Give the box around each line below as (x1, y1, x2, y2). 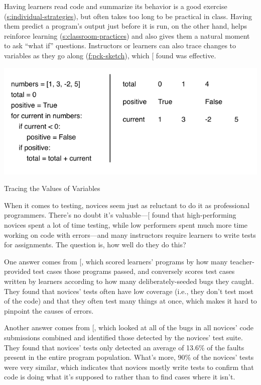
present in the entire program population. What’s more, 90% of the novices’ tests (4, 352, 254, 362)
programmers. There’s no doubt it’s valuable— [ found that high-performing (4, 210, 236, 220)
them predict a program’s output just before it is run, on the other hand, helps (4, 21, 247, 31)
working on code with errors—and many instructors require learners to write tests (4, 229, 256, 240)
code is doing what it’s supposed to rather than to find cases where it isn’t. (4, 371, 235, 382)
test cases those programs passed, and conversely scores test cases (33, 266, 235, 276)
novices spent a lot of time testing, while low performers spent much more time (4, 220, 248, 230)
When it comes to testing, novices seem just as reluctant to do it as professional (4, 200, 250, 210)
